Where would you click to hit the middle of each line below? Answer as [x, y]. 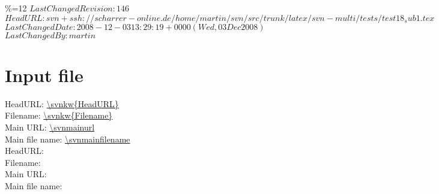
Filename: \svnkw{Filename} [59, 115]
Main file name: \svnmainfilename [68, 139]
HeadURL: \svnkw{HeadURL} [62, 103]
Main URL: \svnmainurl [50, 127]
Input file [44, 75]
